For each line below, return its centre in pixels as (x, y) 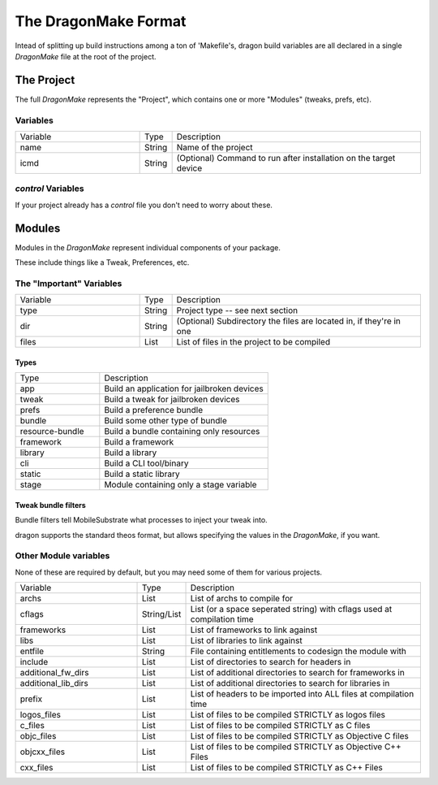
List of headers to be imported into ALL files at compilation (302, 694)
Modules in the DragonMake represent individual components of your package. (148, 247)
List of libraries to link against (247, 640)
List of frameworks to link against (254, 630)
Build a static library (142, 474)
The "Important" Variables (69, 283)
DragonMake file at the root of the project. (86, 56)
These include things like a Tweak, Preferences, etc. (102, 262)
